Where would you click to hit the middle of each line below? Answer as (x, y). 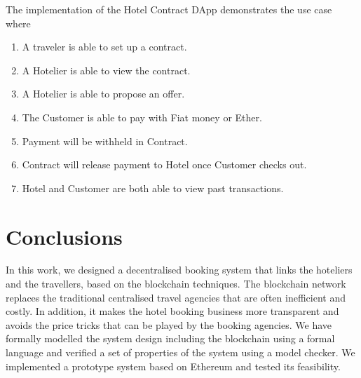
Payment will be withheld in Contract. (105, 141)
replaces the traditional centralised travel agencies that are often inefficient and (176, 297)
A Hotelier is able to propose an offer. (103, 94)
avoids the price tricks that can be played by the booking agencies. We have (169, 324)
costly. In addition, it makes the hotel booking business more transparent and (172, 311)
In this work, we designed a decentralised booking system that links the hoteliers (179, 270)
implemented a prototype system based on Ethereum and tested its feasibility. (173, 366)
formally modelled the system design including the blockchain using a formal (170, 338)
